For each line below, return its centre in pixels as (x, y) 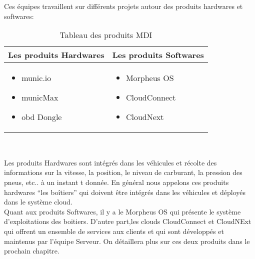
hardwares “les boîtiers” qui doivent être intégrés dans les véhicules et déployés (125, 192)
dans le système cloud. (38, 202)
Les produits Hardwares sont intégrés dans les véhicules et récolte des (110, 162)
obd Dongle (42, 117)
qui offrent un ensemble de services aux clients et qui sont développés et (114, 231)
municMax (40, 97)
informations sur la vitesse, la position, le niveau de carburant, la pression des (123, 172)
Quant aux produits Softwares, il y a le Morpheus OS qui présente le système (122, 211)
